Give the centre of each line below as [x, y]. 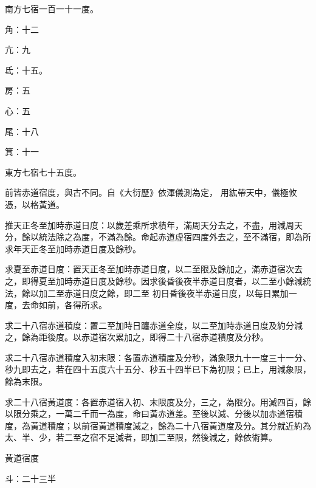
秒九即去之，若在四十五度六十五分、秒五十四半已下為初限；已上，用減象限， [158, 369]
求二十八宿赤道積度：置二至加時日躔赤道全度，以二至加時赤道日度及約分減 [154, 325]
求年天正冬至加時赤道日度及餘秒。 [73, 248]
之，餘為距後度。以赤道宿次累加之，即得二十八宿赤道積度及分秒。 [137, 337]
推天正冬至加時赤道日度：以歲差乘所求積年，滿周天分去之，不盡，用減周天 [154, 225]
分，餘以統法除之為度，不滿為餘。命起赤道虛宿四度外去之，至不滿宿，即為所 [158, 237]
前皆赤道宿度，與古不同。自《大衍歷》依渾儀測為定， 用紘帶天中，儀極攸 [151, 192]
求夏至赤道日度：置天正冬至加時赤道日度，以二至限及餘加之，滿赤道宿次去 [154, 269]
